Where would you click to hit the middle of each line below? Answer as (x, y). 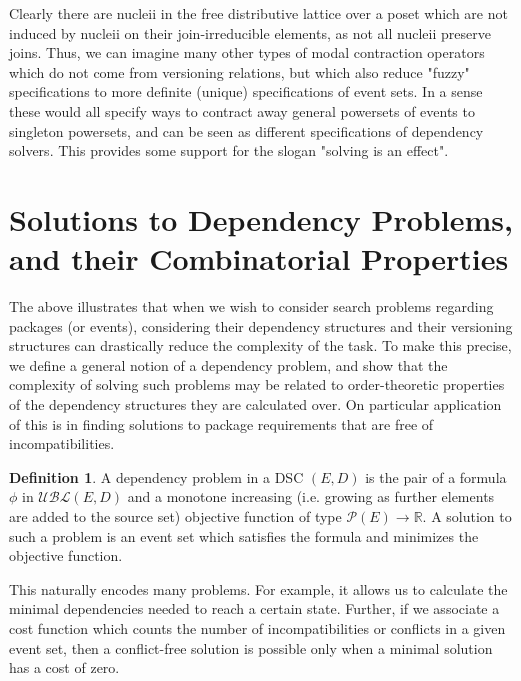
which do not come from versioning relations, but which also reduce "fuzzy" (239, 71)
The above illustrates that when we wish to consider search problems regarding (251, 306)
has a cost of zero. (64, 667)
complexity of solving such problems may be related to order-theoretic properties (257, 384)
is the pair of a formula (436, 476)
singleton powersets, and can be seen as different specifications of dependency (246, 130)
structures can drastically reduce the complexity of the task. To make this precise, (260, 345)
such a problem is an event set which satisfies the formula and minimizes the (244, 535)
